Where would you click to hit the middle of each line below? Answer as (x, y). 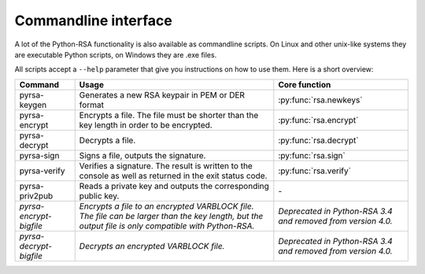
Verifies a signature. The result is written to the (166, 165)
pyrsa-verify (42, 171)
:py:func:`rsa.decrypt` (318, 140)
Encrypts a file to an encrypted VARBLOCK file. (166, 206)
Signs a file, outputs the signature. (142, 155)
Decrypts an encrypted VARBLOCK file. (152, 246)
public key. (99, 195)
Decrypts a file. (107, 140)
